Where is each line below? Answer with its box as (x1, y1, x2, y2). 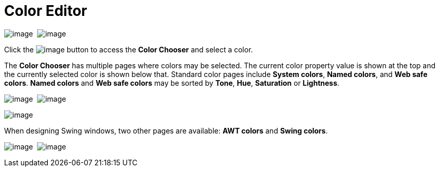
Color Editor (4, 2, 87, 20)
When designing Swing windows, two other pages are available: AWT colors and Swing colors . (4, 126, 328, 135)
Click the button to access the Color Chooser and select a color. (4, 45, 253, 54)
